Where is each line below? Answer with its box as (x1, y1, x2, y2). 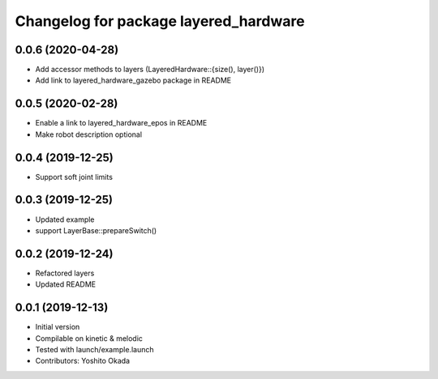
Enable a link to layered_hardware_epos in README (35, 118, 208, 128)
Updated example (35, 215, 95, 224)
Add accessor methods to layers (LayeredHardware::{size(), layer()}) (35, 65, 265, 75)
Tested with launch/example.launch (35, 344, 154, 354)
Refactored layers (35, 268, 95, 278)
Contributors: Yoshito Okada (35, 356, 130, 366)
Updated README (35, 279, 97, 289)
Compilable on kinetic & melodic (35, 333, 144, 343)
